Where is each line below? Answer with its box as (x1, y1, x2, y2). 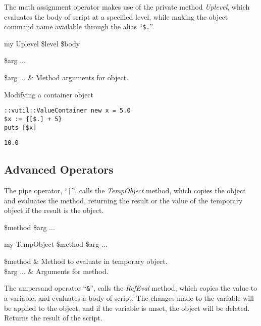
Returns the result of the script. (4, 312, 102, 323)
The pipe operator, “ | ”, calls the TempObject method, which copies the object (4, 185, 246, 196)
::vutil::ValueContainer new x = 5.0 (4, 107, 131, 115)
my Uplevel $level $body (4, 38, 80, 48)
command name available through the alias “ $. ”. (4, 21, 154, 32)
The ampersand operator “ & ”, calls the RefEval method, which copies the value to (4, 283, 257, 293)
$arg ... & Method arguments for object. (4, 72, 128, 83)
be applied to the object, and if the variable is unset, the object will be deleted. (4, 302, 250, 313)
